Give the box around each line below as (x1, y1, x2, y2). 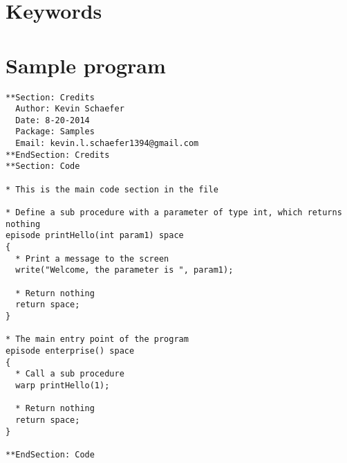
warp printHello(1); (15, 380, 110, 390)
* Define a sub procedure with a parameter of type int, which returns (6, 208, 342, 218)
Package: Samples (15, 127, 95, 137)
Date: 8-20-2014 (15, 115, 90, 125)
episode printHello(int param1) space (6, 230, 184, 241)
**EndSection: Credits (6, 149, 110, 160)
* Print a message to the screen (15, 253, 169, 264)
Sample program (6, 51, 166, 79)
